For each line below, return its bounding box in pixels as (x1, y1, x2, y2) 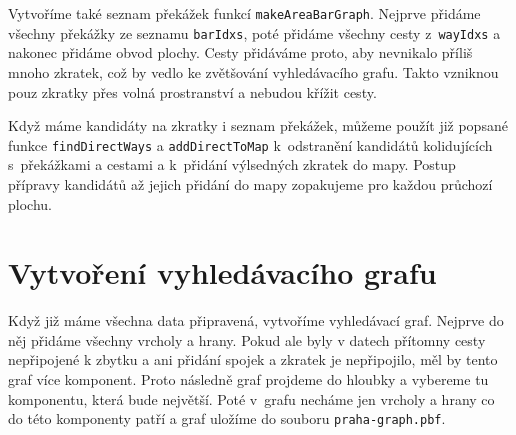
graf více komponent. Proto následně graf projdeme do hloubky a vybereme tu (8, 369, 489, 390)
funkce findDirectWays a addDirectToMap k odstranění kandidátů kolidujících (8, 134, 493, 155)
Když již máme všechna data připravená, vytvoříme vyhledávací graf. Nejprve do (8, 310, 504, 331)
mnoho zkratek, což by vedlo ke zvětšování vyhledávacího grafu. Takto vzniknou (8, 61, 499, 82)
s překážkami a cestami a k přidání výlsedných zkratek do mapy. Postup (8, 154, 456, 175)
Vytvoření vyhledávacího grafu (8, 252, 437, 293)
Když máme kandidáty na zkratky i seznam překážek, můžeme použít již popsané (8, 115, 508, 136)
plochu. (8, 193, 52, 214)
